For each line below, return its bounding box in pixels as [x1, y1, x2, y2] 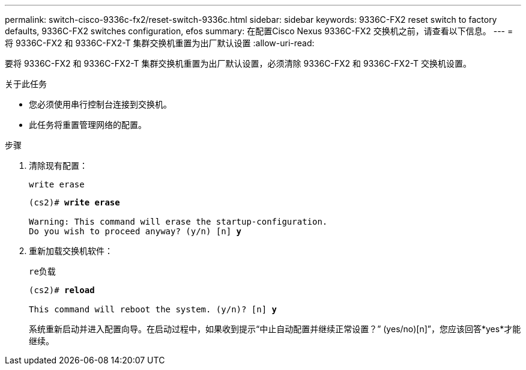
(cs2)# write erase [29, 198, 120, 207]
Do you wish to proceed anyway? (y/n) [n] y [29, 226, 242, 236]
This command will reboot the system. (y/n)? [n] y [29, 305, 277, 314]
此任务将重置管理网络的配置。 [29, 120, 147, 130]
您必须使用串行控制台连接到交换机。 [29, 99, 172, 109]
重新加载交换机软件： [29, 246, 113, 256]
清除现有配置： [29, 160, 88, 171]
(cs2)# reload [29, 285, 95, 295]
